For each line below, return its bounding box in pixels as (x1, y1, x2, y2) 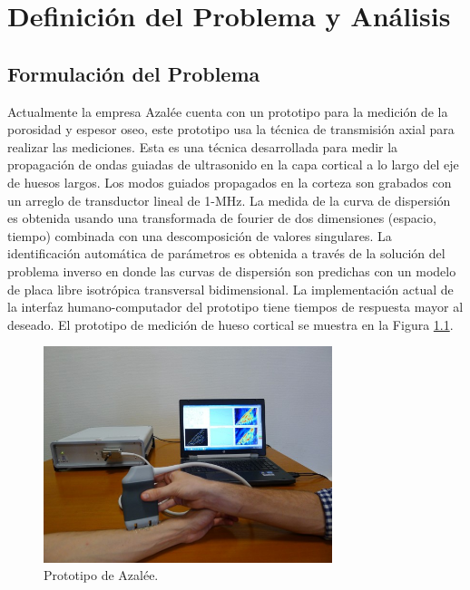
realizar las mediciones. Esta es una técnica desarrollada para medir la (7, 137, 398, 156)
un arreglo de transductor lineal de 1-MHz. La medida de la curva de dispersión (7, 190, 451, 209)
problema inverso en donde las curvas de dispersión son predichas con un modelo (7, 261, 456, 280)
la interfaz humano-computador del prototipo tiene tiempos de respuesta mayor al (7, 297, 464, 316)
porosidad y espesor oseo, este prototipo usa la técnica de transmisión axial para (7, 120, 455, 139)
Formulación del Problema (7, 59, 260, 87)
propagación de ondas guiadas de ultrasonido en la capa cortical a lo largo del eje (7, 155, 459, 174)
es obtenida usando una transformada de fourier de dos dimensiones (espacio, (7, 208, 436, 227)
